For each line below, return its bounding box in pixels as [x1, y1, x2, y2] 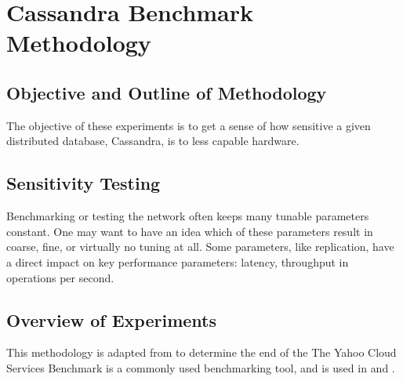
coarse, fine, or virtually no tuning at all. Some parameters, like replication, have [6, 238, 394, 255]
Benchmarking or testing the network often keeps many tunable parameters [6, 208, 369, 224]
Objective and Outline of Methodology [6, 80, 327, 104]
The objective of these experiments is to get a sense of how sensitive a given [6, 117, 371, 133]
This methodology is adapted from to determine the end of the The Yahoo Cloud [6, 344, 397, 361]
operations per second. [6, 269, 114, 285]
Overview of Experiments [6, 307, 217, 332]
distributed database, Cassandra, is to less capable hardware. [6, 132, 300, 149]
